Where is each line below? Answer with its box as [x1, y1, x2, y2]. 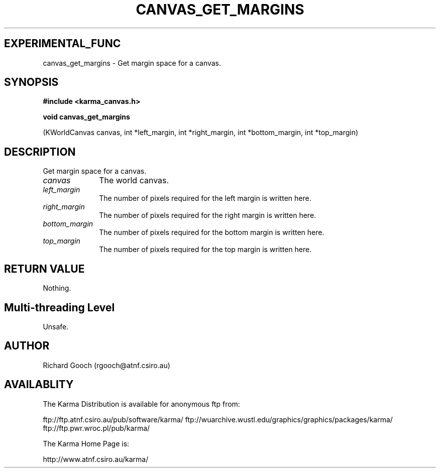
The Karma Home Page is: [43, 439, 130, 448]
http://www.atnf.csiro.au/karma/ [43, 454, 149, 463]
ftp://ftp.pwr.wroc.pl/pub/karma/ [43, 423, 150, 432]
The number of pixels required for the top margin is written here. [99, 245, 312, 254]
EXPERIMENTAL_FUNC [4, 37, 121, 50]
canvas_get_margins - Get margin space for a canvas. [43, 58, 222, 67]
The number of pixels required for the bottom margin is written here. [99, 228, 324, 237]
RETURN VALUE [4, 262, 85, 275]
